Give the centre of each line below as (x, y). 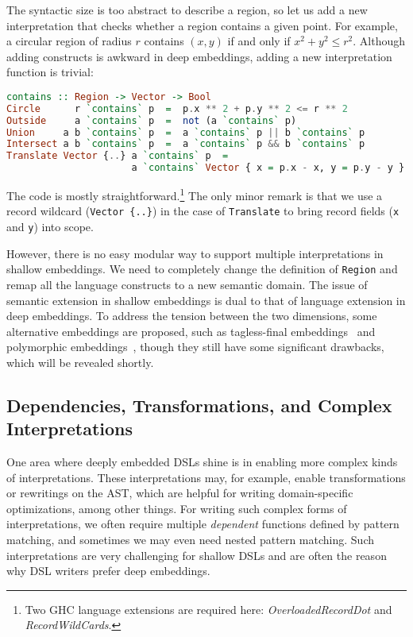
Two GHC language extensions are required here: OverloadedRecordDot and (208, 609)
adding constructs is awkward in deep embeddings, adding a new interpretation (199, 56)
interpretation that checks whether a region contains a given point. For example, (202, 25)
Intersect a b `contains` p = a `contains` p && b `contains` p (186, 144)
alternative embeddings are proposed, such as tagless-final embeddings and (191, 331)
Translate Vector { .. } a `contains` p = (118, 156)
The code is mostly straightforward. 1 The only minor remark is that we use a (195, 194)
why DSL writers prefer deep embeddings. (108, 571)
